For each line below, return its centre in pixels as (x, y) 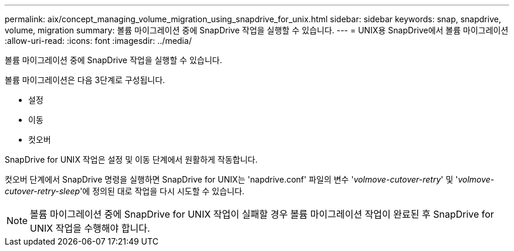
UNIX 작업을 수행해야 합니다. (90, 228)
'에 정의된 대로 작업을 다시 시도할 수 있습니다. (162, 191)
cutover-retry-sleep (43, 191)
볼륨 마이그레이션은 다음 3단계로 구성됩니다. (85, 80)
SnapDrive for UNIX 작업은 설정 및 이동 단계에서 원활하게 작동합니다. (131, 159)
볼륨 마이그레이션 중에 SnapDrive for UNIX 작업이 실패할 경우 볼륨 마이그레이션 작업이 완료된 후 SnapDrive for (262, 214)
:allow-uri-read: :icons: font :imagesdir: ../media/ (98, 41)
